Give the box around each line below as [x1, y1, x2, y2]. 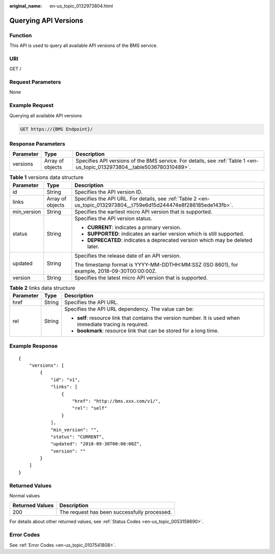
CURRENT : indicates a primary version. [87, 223, 182, 231]
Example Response [9, 342, 58, 349]
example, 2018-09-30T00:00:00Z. [74, 267, 157, 274]
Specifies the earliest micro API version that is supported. [74, 208, 212, 215]
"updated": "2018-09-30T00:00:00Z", [50, 441, 142, 447]
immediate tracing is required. [77, 321, 149, 328]
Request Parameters [9, 79, 61, 86]
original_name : [9, 3, 42, 9]
